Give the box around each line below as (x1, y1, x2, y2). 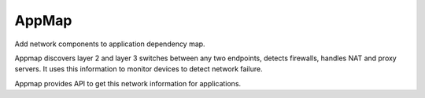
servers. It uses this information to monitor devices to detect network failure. (14, 64, 263, 74)
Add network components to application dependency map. (14, 39, 205, 49)
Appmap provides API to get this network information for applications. (14, 78, 242, 88)
